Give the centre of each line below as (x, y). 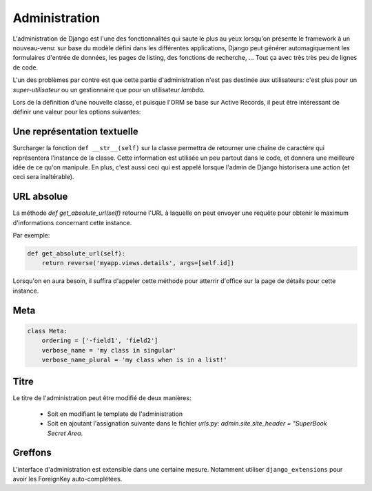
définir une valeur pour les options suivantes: (77, 112)
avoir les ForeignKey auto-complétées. (68, 479)
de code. (25, 67)
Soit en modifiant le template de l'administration (115, 414)
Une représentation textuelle (76, 132)
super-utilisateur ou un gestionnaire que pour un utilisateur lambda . (109, 90)
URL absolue (40, 197)
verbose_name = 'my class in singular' (109, 350)
